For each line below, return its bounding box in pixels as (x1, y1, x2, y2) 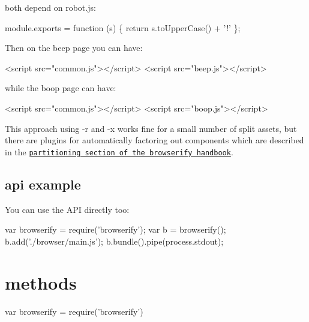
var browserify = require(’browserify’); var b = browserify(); (5, 223, 226, 236)
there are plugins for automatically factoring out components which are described (5, 134, 304, 146)
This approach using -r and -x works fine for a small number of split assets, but (5, 122, 297, 134)
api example (5, 174, 81, 193)
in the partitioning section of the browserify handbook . (5, 145, 233, 158)
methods (5, 270, 77, 294)
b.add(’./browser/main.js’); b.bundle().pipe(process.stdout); (5, 234, 224, 247)
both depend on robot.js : (5, 1, 96, 13)
